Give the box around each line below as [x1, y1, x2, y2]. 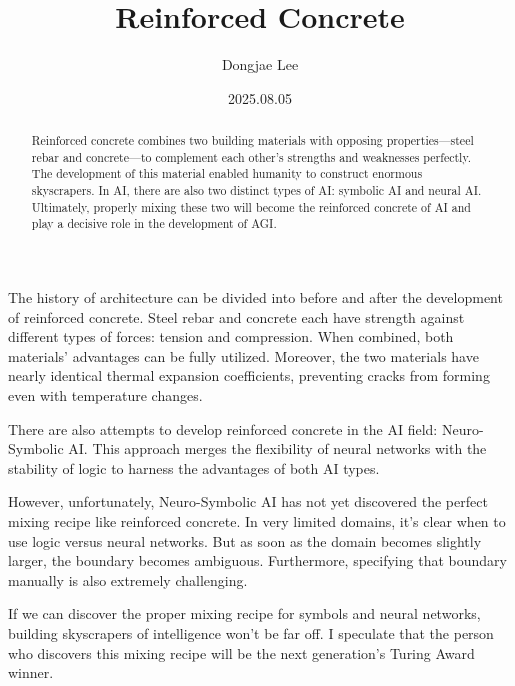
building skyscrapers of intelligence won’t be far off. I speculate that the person [8, 622, 494, 643]
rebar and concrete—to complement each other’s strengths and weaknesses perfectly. [31, 148, 471, 165]
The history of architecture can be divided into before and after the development [8, 287, 503, 308]
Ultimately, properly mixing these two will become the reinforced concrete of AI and [31, 198, 471, 215]
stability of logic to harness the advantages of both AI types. [8, 457, 380, 478]
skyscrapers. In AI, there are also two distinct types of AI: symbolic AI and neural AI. [31, 182, 482, 199]
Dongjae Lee [221, 54, 299, 75]
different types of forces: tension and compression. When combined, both [8, 326, 454, 347]
